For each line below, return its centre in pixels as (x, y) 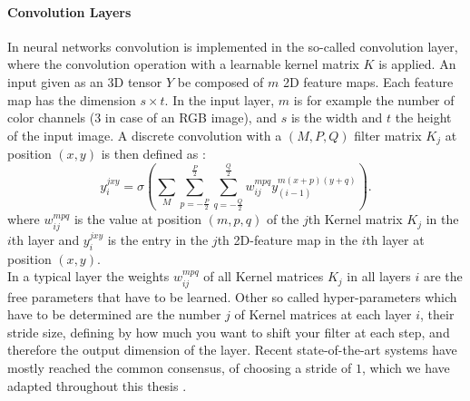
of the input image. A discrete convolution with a (145, 135)
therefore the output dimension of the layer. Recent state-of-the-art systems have (232, 350)
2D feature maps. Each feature (368, 81)
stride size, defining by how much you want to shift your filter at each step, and (229, 332)
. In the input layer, (220, 99)
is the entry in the (158, 239)
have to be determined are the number (114, 314)
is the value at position (138, 219)
